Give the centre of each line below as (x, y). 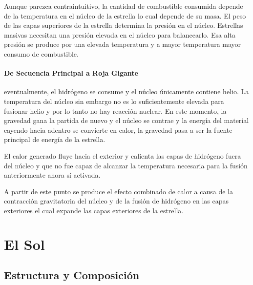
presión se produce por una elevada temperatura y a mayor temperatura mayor (123, 44)
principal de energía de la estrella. (55, 139)
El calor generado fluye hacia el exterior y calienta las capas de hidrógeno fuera (123, 155)
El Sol (24, 244)
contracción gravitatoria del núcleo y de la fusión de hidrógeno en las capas (116, 201)
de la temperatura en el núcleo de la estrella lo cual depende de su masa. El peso (125, 15)
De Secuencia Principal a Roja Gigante (71, 73)
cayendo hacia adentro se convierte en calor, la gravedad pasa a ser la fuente (118, 130)
